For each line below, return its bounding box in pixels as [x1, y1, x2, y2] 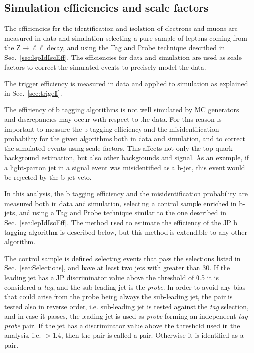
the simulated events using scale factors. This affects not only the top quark [4, 143, 233, 153]
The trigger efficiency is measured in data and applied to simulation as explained [4, 78, 248, 88]
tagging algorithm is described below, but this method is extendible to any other [4, 227, 247, 237]
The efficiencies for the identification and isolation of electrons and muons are [4, 23, 238, 33]
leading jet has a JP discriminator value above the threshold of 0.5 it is [4, 272, 219, 282]
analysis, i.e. [4, 330, 41, 340]
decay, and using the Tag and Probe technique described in [47, 42, 225, 53]
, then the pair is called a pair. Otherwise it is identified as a [61, 330, 244, 340]
